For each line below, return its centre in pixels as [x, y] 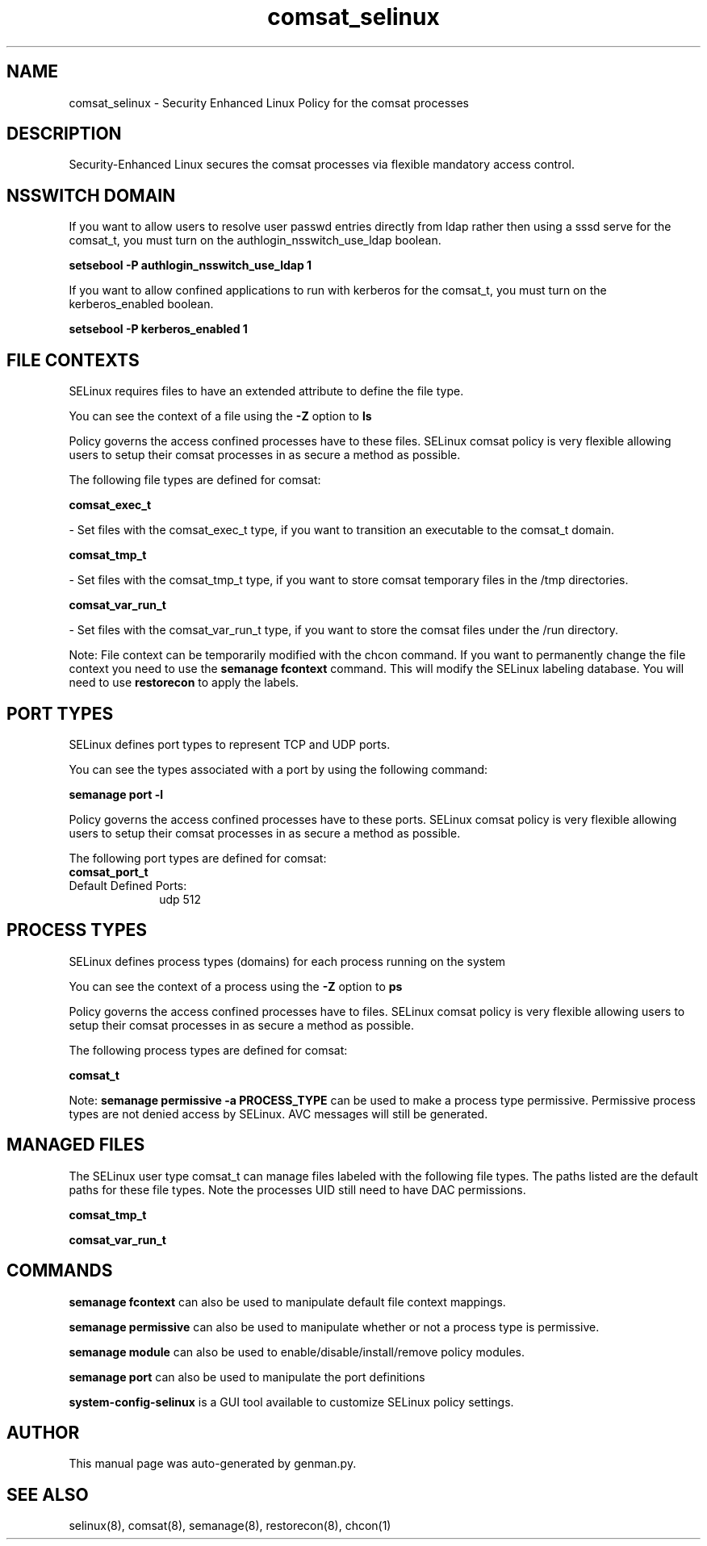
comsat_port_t [109, 871]
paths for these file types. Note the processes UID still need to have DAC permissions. [297, 1189]
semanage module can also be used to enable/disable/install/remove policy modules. [297, 1352]
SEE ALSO [48, 1494]
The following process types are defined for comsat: [208, 1050]
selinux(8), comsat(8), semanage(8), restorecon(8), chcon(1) [230, 1526]
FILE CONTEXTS [73, 360]
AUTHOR [43, 1432]
